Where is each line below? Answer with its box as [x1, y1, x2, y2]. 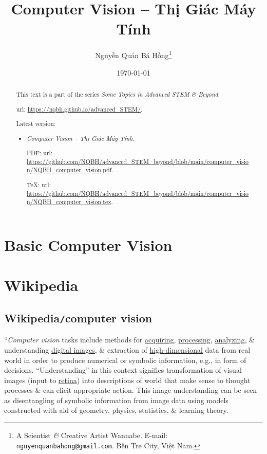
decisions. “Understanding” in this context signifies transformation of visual [4, 365, 242, 375]
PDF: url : [27, 149, 53, 157]
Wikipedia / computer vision [4, 310, 152, 325]
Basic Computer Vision [4, 234, 173, 255]
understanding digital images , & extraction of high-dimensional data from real [4, 344, 251, 355]
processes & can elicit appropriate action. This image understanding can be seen [4, 385, 257, 395]
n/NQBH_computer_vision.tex [27, 197, 111, 206]
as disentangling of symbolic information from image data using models [4, 394, 228, 405]
